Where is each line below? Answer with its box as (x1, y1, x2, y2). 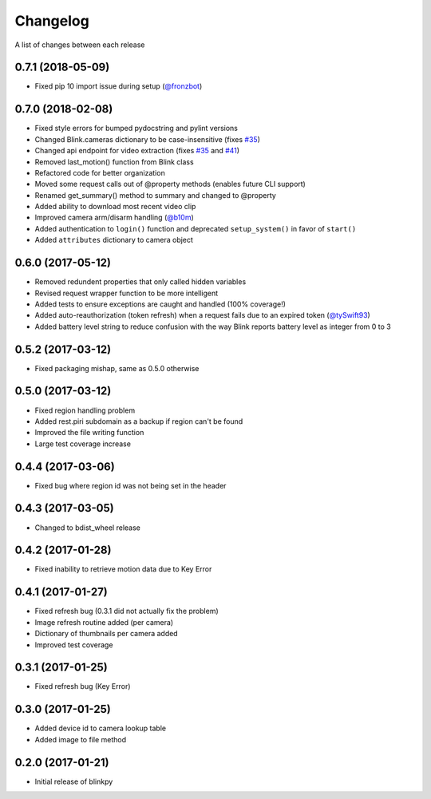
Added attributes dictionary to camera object (34, 235, 193, 245)
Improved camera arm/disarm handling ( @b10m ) (34, 212, 195, 223)
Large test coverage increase (34, 439, 132, 449)
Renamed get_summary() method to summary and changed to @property (34, 190, 277, 200)
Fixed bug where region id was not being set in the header (34, 481, 227, 490)
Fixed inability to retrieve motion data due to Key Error (34, 564, 212, 574)
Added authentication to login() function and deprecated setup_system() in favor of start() (34, 223, 357, 233)
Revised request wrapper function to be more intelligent (34, 288, 219, 298)
